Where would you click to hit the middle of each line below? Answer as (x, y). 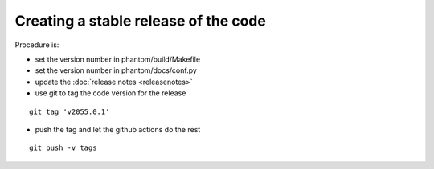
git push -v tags (63, 148)
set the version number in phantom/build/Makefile (118, 59)
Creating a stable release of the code (141, 21)
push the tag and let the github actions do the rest (118, 129)
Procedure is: (37, 45)
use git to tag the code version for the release (111, 93)
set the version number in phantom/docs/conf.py (116, 70)
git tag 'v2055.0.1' (70, 111)
